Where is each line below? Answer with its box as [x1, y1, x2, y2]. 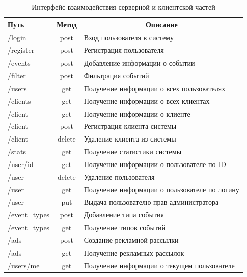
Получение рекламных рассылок [84, 247, 184, 258]
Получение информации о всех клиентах [84, 95, 210, 106]
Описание [145, 19, 178, 30]
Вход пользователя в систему [84, 32, 174, 43]
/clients [8, 95, 31, 106]
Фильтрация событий [84, 70, 149, 80]
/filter [8, 70, 26, 80]
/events [8, 58, 31, 68]
